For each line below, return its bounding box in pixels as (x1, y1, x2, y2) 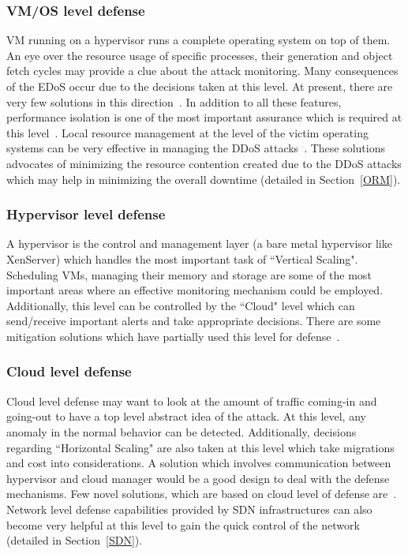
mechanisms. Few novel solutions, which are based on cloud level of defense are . (6, 485, 397, 502)
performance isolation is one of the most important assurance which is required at (6, 109, 402, 125)
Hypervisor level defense (6, 204, 166, 224)
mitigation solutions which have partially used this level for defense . (6, 328, 340, 344)
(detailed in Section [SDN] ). (6, 532, 143, 548)
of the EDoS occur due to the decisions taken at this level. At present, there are (6, 78, 393, 94)
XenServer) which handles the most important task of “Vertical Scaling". (6, 250, 358, 267)
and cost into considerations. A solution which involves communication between (6, 455, 391, 471)
